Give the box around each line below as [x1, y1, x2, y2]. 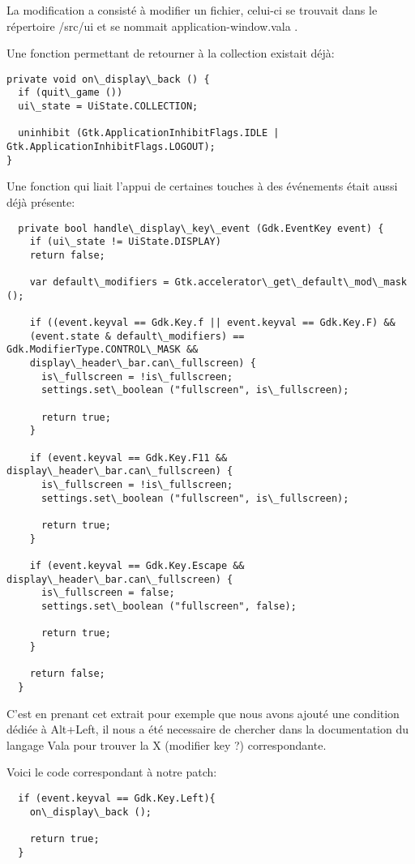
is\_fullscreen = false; [41, 587, 175, 599]
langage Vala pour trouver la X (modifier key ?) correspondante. [6, 736, 327, 753]
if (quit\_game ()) [18, 87, 123, 99]
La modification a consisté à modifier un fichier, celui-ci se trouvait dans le [6, 2, 378, 18]
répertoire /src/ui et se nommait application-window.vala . [6, 17, 298, 34]
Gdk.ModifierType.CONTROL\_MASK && [6, 344, 199, 356]
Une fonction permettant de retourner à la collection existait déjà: [6, 45, 335, 62]
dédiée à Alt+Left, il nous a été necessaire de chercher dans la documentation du [6, 721, 409, 738]
